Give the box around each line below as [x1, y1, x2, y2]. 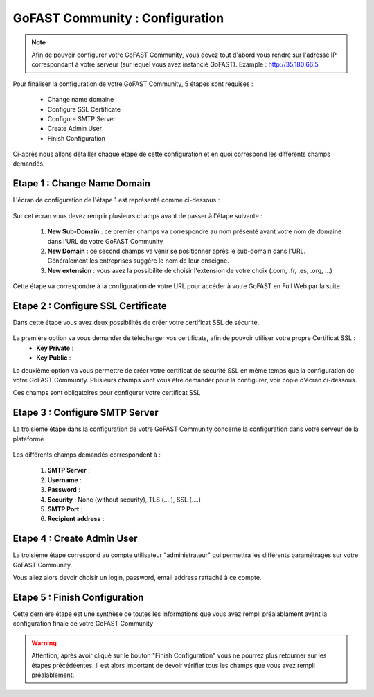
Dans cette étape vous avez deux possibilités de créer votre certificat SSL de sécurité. [12, 319, 260, 326]
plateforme [12, 434, 44, 443]
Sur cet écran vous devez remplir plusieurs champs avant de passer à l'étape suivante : [12, 211, 262, 220]
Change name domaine [47, 96, 114, 104]
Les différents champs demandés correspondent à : [12, 450, 161, 459]
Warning [31, 638, 57, 647]
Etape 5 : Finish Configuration [12, 591, 144, 603]
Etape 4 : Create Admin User [12, 533, 138, 545]
